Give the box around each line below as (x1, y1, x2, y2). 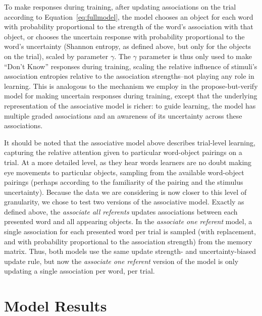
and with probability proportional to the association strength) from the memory (4, 236, 252, 246)
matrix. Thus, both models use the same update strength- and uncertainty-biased (4, 246, 256, 256)
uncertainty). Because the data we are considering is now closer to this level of (4, 186, 247, 197)
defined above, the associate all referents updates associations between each (4, 206, 238, 217)
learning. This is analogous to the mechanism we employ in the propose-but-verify (4, 80, 258, 91)
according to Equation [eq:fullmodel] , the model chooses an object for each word (4, 11, 253, 22)
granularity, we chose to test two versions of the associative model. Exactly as (4, 196, 244, 207)
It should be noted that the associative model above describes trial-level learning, (4, 137, 255, 147)
